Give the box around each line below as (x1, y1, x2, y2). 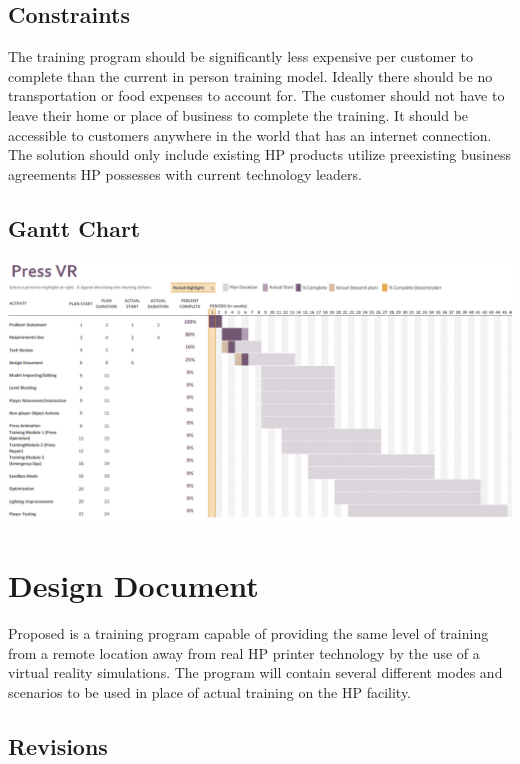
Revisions (8, 730, 108, 761)
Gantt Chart (8, 212, 141, 243)
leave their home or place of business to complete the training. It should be (8, 104, 469, 125)
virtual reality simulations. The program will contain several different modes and (8, 662, 503, 683)
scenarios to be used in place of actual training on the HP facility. (8, 681, 412, 702)
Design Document (8, 565, 259, 606)
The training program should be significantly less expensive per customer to (8, 46, 473, 67)
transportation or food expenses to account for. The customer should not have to (8, 85, 505, 106)
